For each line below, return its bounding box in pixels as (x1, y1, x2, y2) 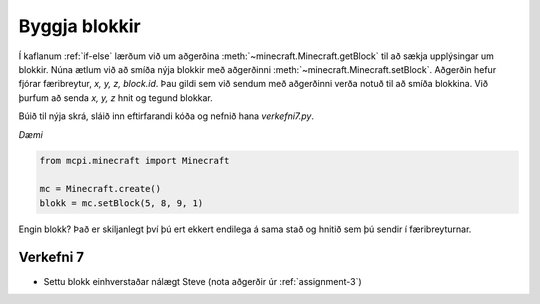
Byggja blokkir (18, 15, 141, 37)
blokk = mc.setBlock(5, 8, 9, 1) (39, 197, 204, 209)
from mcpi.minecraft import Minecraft (39, 155, 230, 167)
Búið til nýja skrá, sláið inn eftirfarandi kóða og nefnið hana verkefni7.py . (18, 110, 315, 122)
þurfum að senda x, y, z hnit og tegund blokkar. (18, 91, 214, 104)
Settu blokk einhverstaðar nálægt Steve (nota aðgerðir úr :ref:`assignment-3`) (43, 275, 362, 287)
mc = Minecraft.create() (39, 183, 162, 195)
